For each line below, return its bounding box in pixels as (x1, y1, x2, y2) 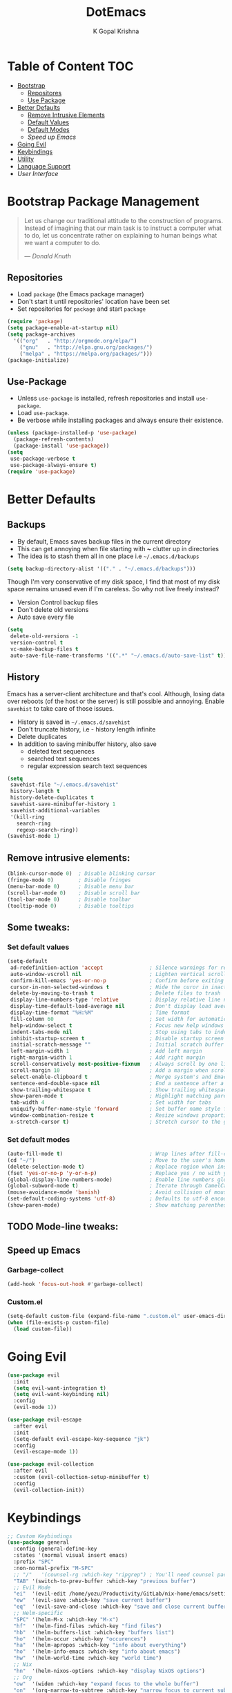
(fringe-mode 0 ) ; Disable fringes (7, 877, 131, 883)
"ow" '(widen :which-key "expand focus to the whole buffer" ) (13, 1680, 199, 1687)
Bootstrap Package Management (7, 193, 200, 209)
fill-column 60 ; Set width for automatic (10, 1015, 227, 1022)
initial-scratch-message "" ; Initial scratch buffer (10, 1041, 224, 1049)
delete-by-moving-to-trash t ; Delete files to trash (10, 990, 221, 997)
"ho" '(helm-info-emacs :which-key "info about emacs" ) (13, 1648, 181, 1655)
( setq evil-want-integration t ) (13, 1384, 107, 1392)
